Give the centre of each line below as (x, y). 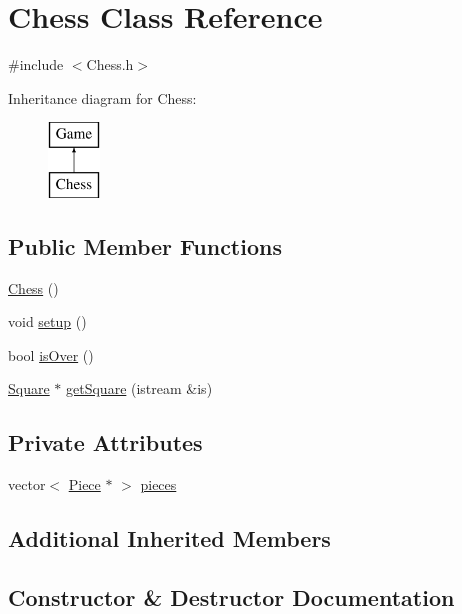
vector (27, 484)
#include (36, 64)
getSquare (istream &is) (139, 388)
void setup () (47, 321)
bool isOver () (51, 354)
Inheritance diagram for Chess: (102, 97)
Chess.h (110, 64)
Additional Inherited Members (169, 538)
